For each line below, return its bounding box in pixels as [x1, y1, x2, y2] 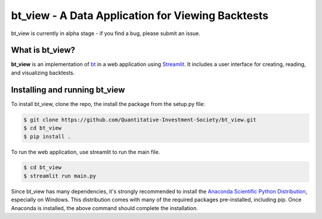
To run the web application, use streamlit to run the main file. [11, 148, 160, 155]
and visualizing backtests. [11, 69, 75, 76]
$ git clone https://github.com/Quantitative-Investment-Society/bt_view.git [23, 116, 256, 123]
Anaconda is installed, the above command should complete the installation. [11, 204, 198, 211]
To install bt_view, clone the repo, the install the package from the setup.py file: [11, 100, 205, 107]
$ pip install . [23, 133, 72, 140]
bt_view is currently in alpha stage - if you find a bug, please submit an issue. [11, 30, 201, 37]
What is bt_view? [11, 45, 76, 55]
